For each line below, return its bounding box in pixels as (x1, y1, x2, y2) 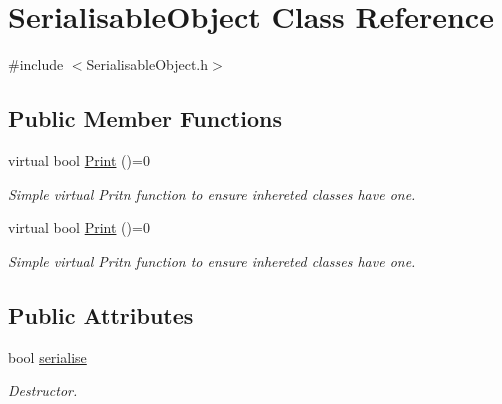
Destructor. (8, 380, 78, 401)
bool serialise (8, 346, 87, 367)
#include (8, 54, 64, 75)
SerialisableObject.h (86, 54, 209, 75)
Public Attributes (8, 299, 194, 330)
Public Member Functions (8, 103, 282, 134)
